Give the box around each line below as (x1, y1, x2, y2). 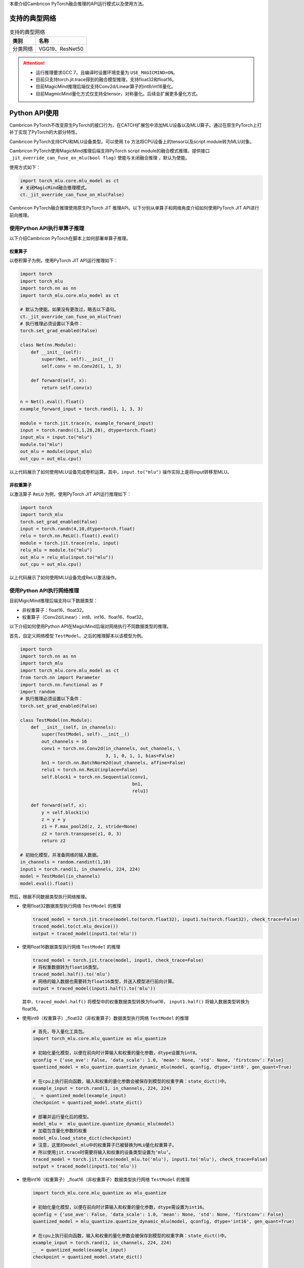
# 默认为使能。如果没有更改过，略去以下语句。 (20, 307, 119, 312)
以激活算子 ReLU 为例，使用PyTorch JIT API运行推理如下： (9, 491, 132, 497)
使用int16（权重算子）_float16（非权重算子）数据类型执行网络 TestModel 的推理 (22, 1177, 190, 1183)
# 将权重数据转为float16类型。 (32, 964, 101, 970)
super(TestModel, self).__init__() (41, 731, 130, 737)
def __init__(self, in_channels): (30, 724, 117, 730)
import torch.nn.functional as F (20, 682, 103, 687)
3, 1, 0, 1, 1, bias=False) (105, 753, 175, 758)
